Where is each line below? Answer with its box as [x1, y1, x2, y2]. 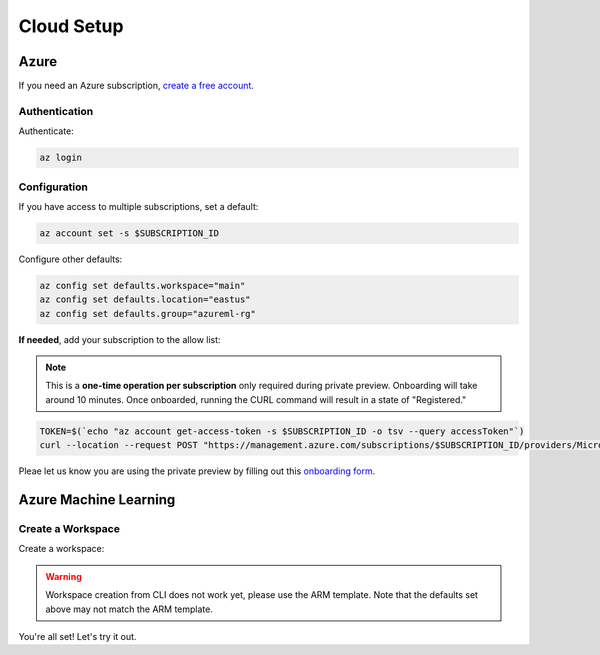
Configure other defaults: [18, 253, 123, 265]
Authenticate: [18, 125, 74, 137]
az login [39, 152, 83, 164]
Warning [45, 570, 82, 582]
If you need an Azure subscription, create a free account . [18, 80, 255, 92]
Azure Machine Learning [18, 491, 176, 508]
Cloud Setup [18, 15, 124, 37]
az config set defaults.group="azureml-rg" [39, 308, 257, 319]
